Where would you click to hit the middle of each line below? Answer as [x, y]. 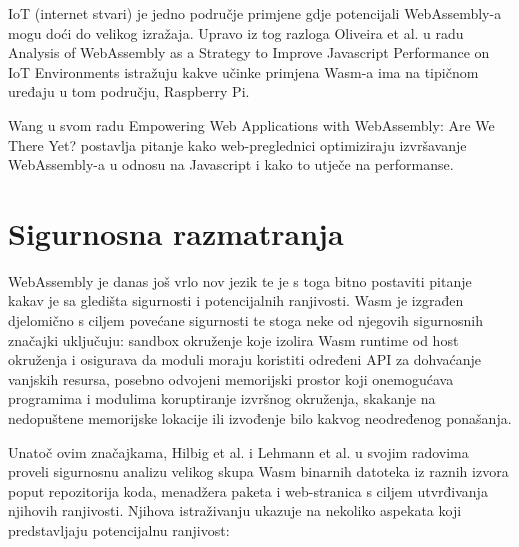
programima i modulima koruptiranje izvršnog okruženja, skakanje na [222, 398]
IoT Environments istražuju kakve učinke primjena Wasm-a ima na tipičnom [243, 71]
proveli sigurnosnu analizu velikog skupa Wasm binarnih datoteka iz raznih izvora [258, 471]
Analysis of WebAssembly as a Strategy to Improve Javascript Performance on [249, 52]
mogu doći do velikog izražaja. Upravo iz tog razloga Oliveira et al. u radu [236, 32]
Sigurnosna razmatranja [176, 232]
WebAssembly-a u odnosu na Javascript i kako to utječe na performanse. [231, 164]
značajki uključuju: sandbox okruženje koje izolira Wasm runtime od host [233, 339]
